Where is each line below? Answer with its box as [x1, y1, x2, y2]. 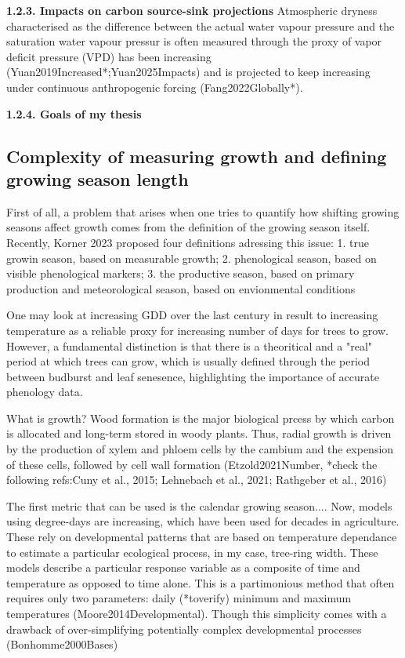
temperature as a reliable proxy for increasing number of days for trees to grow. [6, 322, 389, 338]
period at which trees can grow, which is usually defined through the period [6, 353, 371, 369]
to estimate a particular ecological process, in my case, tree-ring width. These [6, 543, 378, 560]
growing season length [6, 166, 189, 191]
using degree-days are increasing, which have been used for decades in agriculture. [6, 513, 400, 529]
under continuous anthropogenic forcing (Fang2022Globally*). [6, 78, 303, 95]
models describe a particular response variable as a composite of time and [6, 559, 360, 576]
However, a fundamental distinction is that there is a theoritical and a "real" [6, 337, 373, 354]
